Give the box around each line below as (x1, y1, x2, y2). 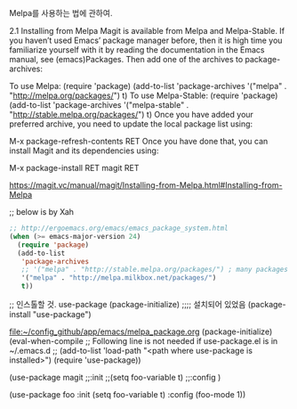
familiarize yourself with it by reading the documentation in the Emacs (9, 45, 265, 55)
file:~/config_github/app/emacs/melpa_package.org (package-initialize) (9, 326, 273, 337)
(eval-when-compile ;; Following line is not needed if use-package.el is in (9, 336, 278, 346)
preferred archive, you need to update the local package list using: (9, 119, 253, 129)
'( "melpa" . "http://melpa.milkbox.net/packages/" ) (20, 274, 217, 282)
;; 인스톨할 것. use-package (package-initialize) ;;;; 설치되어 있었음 (9, 299, 246, 309)
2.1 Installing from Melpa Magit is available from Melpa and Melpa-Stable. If (9, 26, 285, 36)
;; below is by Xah (9, 207, 74, 217)
